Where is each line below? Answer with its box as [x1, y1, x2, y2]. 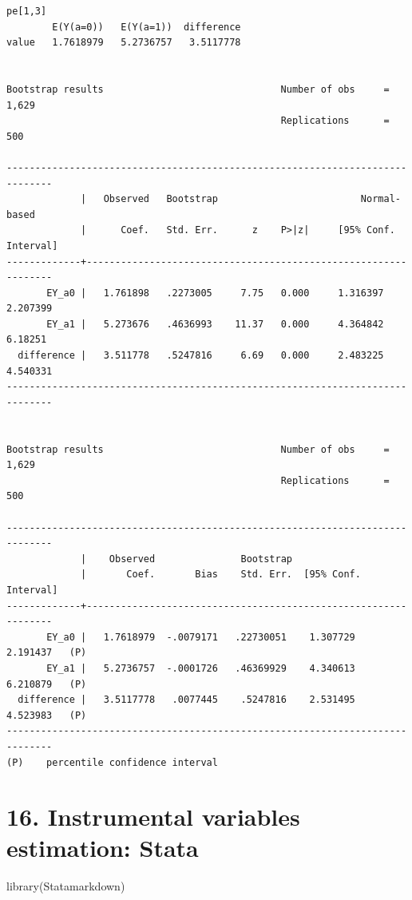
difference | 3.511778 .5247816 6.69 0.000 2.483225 [18, 350, 384, 362]
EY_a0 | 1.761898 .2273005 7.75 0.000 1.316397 [46, 287, 384, 299]
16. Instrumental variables [6, 800, 300, 833]
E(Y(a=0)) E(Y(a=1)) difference [52, 21, 241, 33]
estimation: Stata [6, 831, 199, 864]
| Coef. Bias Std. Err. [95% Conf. [81, 569, 361, 581]
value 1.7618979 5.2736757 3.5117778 [6, 37, 241, 49]
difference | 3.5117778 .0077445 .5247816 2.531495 [18, 694, 355, 706]
